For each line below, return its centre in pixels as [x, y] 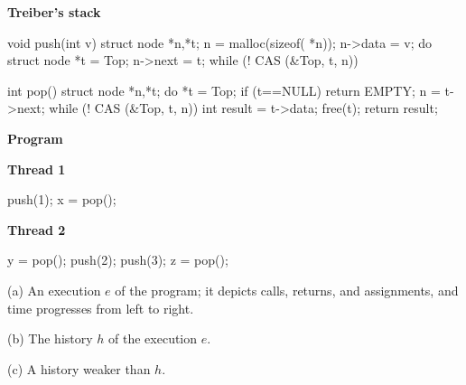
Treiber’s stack [54, 12]
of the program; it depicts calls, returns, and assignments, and [287, 290]
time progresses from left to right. [101, 308]
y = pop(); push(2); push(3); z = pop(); [118, 260]
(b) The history [50, 338]
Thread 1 [37, 169]
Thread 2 [37, 229]
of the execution [153, 338]
